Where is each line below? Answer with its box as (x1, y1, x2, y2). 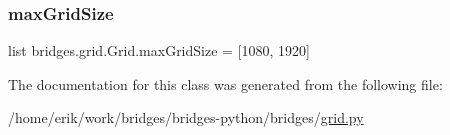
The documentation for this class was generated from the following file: (8, 73, 443, 94)
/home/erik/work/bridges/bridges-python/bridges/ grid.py (8, 107, 364, 128)
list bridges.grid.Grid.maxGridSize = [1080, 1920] (8, 40, 310, 61)
